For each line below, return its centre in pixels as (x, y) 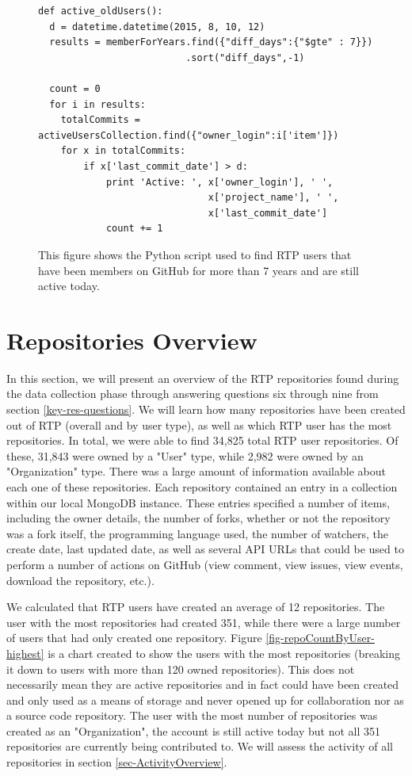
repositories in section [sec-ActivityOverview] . (117, 762)
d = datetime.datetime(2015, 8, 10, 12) (157, 27)
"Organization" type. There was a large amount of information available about (196, 471)
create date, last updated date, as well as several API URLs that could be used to (205, 549)
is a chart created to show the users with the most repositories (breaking (224, 653)
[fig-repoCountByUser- (320, 638)
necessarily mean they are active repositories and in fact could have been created (203, 684)
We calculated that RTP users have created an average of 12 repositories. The (196, 607)
